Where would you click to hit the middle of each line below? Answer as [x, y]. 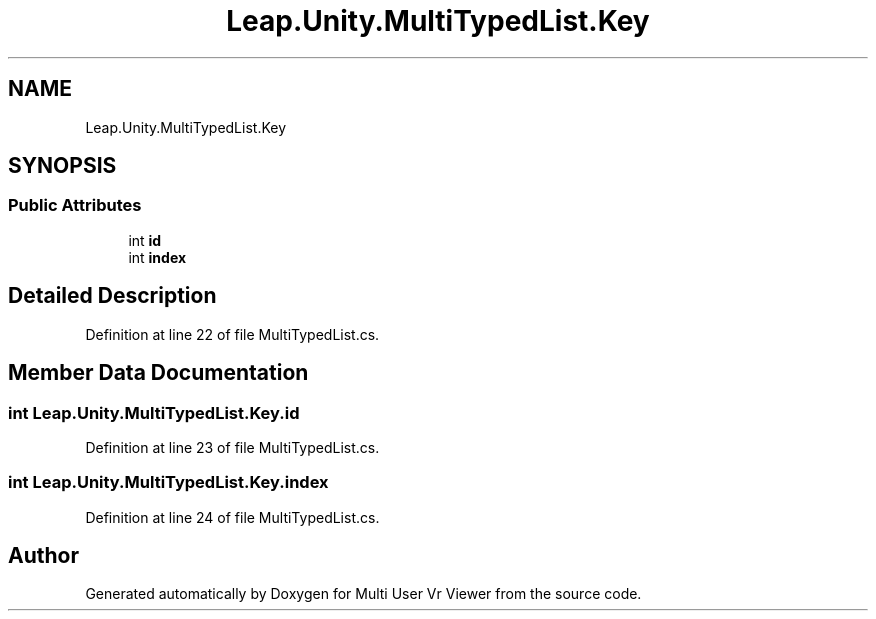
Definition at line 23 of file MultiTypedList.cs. [232, 447]
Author [43, 556]
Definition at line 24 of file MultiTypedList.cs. [232, 517]
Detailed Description [112, 296]
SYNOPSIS [62, 166]
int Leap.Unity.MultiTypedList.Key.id [154, 412]
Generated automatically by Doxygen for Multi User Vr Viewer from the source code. [363, 594]
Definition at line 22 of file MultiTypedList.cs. [232, 334]
